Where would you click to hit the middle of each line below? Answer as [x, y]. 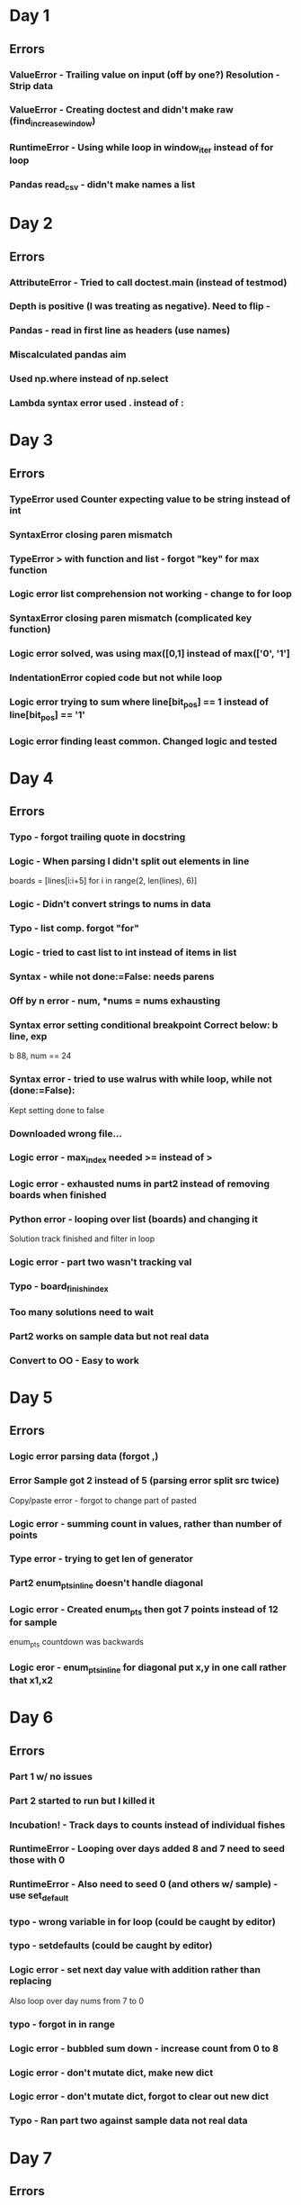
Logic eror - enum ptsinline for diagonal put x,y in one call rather [148, 1668]
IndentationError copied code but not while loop [116, 678]
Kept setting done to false [57, 1110]
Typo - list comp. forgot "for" [74, 929]
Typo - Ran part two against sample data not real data [129, 2120]
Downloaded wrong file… [66, 1133]
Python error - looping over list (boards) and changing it [134, 1219]
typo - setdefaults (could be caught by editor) [111, 1946]
